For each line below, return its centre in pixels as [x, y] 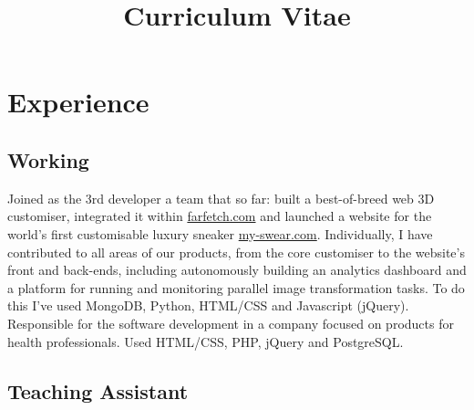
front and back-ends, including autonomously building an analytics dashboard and [237, 270]
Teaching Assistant [98, 390]
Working [48, 159]
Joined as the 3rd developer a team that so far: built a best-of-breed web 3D [221, 198]
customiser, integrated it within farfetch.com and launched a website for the [220, 216]
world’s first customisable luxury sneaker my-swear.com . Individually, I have [220, 233]
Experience [78, 102]
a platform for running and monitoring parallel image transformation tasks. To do [236, 287]
